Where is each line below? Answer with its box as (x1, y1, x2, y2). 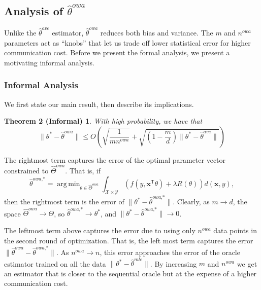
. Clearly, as (173, 196, 210, 207)
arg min (57, 180, 80, 188)
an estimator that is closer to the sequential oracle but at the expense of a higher (4, 268, 257, 278)
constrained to (4, 165, 49, 176)
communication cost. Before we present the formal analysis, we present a (4, 47, 230, 58)
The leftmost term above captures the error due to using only (4, 225, 195, 236)
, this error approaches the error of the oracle (100, 246, 240, 257)
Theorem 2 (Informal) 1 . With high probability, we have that (4, 116, 203, 126)
